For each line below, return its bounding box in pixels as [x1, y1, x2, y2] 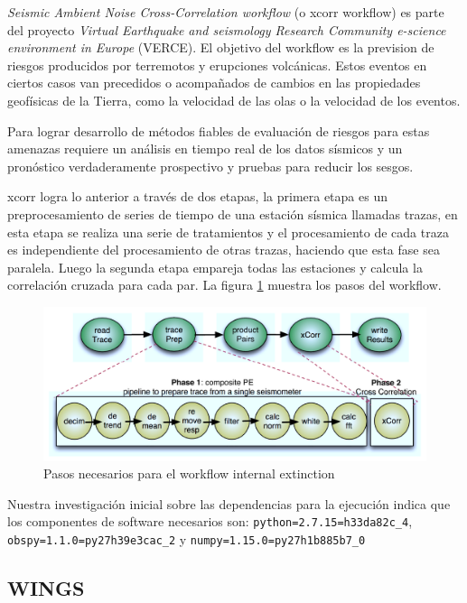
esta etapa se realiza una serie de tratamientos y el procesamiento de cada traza [7, 222, 449, 241]
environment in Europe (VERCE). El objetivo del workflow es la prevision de [7, 38, 434, 57]
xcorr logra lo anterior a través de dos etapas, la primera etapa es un [7, 187, 388, 206]
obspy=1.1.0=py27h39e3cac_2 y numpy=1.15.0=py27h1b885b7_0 [7, 529, 366, 548]
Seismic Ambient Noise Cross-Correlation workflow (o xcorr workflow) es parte [7, 3, 444, 21]
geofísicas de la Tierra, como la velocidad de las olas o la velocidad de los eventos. [7, 90, 461, 109]
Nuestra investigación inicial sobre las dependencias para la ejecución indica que [7, 494, 451, 513]
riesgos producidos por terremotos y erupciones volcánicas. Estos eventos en [7, 55, 427, 74]
